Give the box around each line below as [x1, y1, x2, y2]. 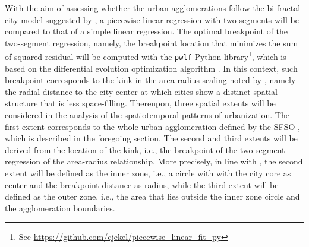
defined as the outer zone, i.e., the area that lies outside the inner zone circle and [5, 190, 300, 202]
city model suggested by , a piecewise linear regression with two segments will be [5, 13, 299, 26]
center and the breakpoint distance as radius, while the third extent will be [5, 178, 279, 191]
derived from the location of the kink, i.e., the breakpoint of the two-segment [5, 143, 285, 156]
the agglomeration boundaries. [5, 201, 115, 214]
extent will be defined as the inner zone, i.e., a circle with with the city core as [5, 167, 291, 179]
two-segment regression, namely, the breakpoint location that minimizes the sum [5, 36, 298, 49]
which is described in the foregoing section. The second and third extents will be [5, 132, 298, 144]
